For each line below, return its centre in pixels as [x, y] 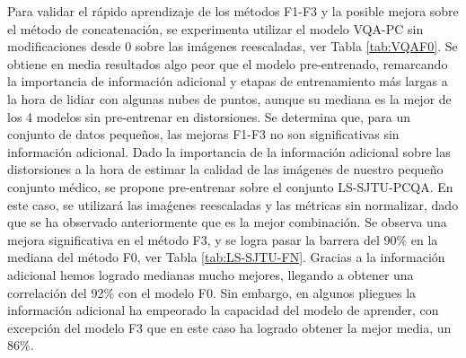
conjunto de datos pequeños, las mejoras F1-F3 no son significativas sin [203, 134]
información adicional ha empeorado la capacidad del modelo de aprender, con [223, 310]
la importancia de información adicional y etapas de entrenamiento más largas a [228, 81]
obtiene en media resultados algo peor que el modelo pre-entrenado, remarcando [228, 63]
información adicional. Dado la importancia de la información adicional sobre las [229, 151]
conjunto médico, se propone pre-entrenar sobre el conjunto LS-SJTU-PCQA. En [230, 186]
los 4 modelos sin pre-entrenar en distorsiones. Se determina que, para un [209, 116]
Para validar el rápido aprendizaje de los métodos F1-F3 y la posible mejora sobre [233, 11]
